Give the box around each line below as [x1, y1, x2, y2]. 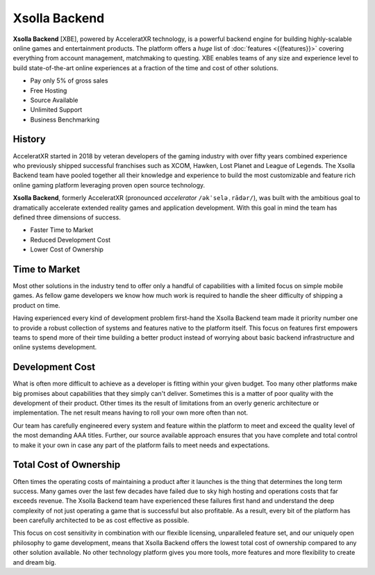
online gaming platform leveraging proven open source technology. [12, 181, 206, 189]
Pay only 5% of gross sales [30, 76, 108, 85]
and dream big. [12, 558, 57, 566]
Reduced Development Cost [30, 235, 111, 244]
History [12, 133, 47, 145]
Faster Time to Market [30, 226, 94, 234]
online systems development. [12, 343, 97, 351]
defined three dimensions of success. [12, 212, 121, 222]
